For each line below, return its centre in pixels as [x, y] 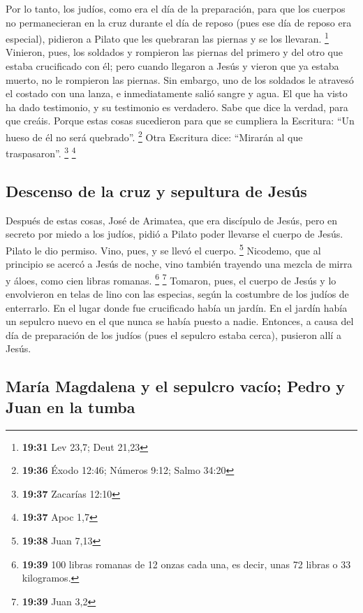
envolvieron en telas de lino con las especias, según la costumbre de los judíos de [177, 293]
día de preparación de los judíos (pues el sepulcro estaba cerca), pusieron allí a [173, 334]
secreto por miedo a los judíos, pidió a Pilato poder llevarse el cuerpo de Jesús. [175, 234]
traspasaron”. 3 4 [41, 152]
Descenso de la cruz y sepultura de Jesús [156, 190]
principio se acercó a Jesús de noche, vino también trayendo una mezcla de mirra [179, 264]
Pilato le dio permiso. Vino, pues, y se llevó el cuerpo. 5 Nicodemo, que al [163, 249]
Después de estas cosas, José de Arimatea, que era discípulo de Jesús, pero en [172, 220]
